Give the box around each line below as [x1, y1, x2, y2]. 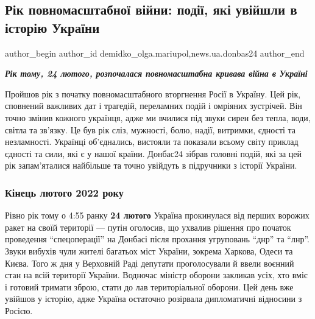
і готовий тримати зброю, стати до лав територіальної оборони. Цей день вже [5, 280, 294, 293]
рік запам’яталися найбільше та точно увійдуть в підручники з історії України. [5, 159, 297, 172]
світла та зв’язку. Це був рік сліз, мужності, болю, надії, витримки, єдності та [5, 123, 296, 136]
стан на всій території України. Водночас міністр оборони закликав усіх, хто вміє [5, 268, 308, 281]
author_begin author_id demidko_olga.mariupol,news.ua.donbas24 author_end [5, 46, 305, 59]
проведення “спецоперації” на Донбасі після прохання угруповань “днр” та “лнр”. [5, 233, 310, 245]
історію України [5, 18, 100, 37]
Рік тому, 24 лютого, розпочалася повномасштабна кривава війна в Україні [5, 67, 308, 80]
